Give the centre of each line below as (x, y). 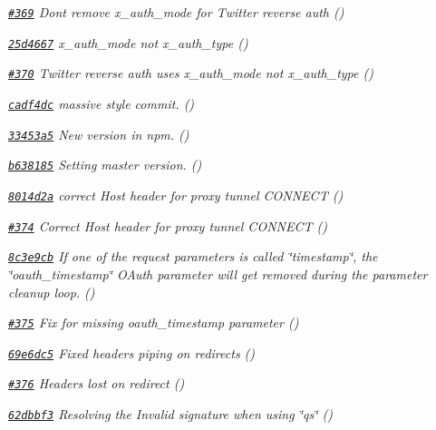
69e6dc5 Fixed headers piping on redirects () (132, 352)
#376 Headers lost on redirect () (97, 383)
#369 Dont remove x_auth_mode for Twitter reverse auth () (176, 12)
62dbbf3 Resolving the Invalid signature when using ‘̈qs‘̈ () (170, 414)
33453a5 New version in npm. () (99, 134)
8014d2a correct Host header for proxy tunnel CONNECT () (176, 195)
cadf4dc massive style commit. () (102, 103)
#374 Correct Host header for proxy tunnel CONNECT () (168, 225)
